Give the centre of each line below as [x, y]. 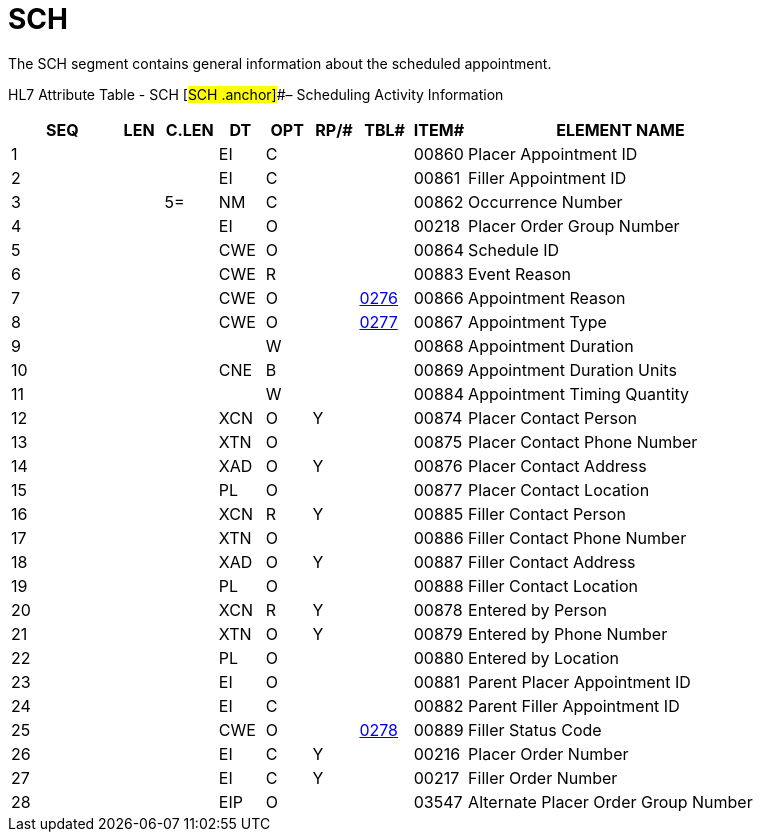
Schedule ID [514, 249]
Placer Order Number [548, 753]
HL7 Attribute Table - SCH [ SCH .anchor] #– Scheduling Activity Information [256, 94]
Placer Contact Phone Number [583, 441]
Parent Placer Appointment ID [579, 681]
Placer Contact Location [559, 489]
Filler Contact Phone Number [577, 537]
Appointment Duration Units [572, 369]
